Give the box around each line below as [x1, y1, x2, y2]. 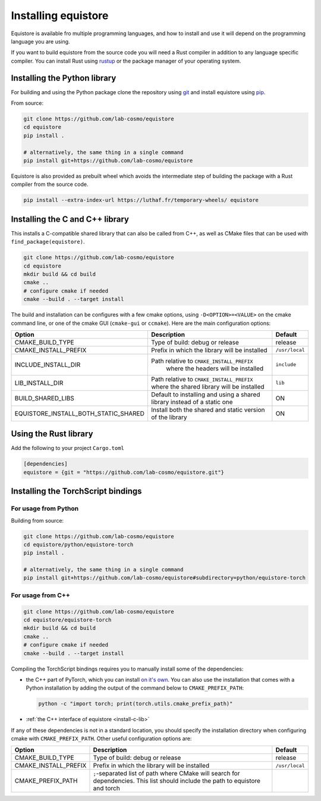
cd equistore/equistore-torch [23, 617, 112, 623]
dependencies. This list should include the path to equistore [93, 777, 261, 785]
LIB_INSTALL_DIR [14, 378, 64, 387]
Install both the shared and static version [150, 405, 265, 414]
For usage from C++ [11, 591, 71, 599]
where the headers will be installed [165, 364, 264, 372]
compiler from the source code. [11, 181, 89, 188]
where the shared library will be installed [150, 382, 265, 390]
